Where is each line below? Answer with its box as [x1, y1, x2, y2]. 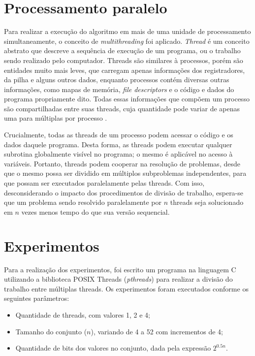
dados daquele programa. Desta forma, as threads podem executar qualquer [4, 139, 232, 149]
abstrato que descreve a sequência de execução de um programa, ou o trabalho [4, 45, 241, 56]
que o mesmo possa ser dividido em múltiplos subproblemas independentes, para [4, 168, 247, 178]
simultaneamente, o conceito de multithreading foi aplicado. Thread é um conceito [4, 35, 250, 46]
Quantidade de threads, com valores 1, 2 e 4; [15, 309, 151, 320]
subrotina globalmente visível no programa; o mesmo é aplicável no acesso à [4, 149, 233, 159]
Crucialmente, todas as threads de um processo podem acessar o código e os [4, 129, 233, 140]
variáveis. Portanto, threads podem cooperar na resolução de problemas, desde [4, 158, 240, 168]
